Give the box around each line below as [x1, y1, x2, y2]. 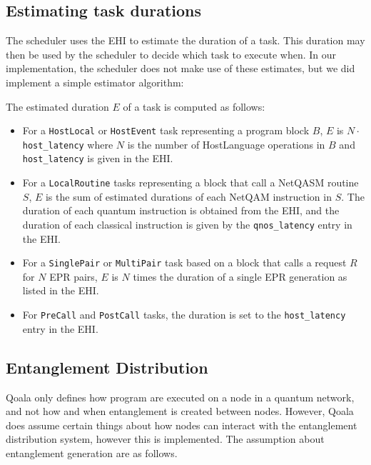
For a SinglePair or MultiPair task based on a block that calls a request [22, 255, 347, 270]
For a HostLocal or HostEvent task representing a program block [22, 123, 310, 138]
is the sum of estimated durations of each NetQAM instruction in [45, 189, 332, 204]
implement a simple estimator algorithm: [6, 74, 184, 89]
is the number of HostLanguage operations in [127, 136, 325, 151]
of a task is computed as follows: [123, 99, 265, 114]
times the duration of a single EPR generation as [133, 269, 347, 284]
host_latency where [22, 136, 113, 151]
